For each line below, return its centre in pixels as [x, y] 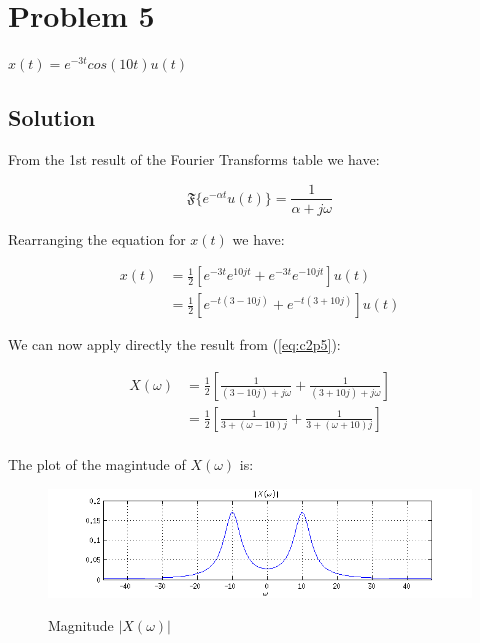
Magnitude [81, 625]
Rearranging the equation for [97, 238]
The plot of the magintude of [97, 463]
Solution [52, 117]
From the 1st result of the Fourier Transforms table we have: [194, 158]
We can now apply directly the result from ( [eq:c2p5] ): [174, 344]
